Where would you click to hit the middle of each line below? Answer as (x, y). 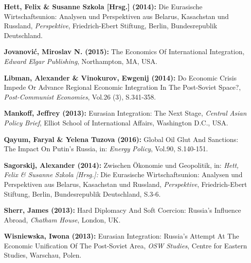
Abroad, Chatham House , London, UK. (62, 219)
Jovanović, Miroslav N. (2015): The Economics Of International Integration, (124, 51)
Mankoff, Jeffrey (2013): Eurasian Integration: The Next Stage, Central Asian (125, 113)
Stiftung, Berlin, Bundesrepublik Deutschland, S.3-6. (82, 193)
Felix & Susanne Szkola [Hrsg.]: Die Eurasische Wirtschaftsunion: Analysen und (123, 174)
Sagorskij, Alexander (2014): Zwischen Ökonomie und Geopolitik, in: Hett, (121, 165)
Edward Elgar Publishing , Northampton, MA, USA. (81, 61)
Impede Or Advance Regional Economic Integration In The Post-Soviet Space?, (122, 87)
